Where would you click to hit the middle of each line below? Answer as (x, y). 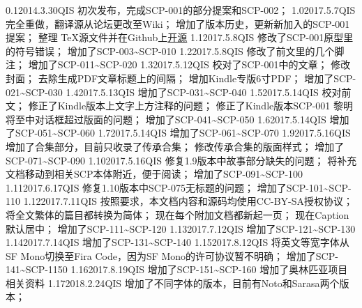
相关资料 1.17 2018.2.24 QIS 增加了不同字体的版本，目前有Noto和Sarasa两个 (173, 283)
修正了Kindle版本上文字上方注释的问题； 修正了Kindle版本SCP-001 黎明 (190, 106)
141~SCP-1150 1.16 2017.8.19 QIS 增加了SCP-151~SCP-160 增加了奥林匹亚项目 (177, 269)
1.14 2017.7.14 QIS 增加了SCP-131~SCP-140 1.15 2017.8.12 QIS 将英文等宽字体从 (178, 242)
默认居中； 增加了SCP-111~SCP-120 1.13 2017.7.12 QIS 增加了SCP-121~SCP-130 (181, 228)
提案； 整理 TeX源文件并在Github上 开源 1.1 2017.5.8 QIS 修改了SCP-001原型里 (180, 37)
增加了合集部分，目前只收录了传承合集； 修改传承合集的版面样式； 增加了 (175, 146)
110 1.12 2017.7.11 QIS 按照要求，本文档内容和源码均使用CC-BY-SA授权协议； (180, 201)
